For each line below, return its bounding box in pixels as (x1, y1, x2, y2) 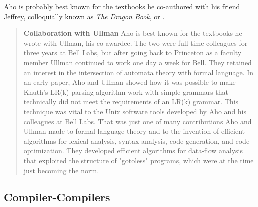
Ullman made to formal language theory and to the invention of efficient (23, 126, 245, 136)
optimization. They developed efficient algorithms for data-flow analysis (23, 145, 243, 156)
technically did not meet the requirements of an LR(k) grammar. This (23, 96, 239, 107)
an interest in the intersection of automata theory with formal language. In (23, 67, 254, 77)
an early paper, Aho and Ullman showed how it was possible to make (23, 77, 236, 87)
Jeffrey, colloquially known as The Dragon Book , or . (4, 11, 165, 21)
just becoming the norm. (23, 165, 99, 175)
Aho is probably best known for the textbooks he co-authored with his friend (4, 1, 240, 11)
